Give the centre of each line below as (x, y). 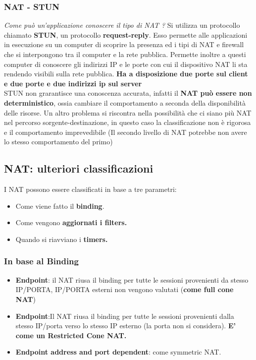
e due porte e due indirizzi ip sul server (73, 83)
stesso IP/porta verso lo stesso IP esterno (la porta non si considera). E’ (126, 326)
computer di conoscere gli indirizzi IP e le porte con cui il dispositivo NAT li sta (126, 64)
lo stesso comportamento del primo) (58, 142)
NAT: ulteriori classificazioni (79, 168)
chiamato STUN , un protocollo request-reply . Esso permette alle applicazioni (126, 34)
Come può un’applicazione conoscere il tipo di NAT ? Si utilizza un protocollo (122, 25)
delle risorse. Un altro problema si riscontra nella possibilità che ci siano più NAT (128, 112)
